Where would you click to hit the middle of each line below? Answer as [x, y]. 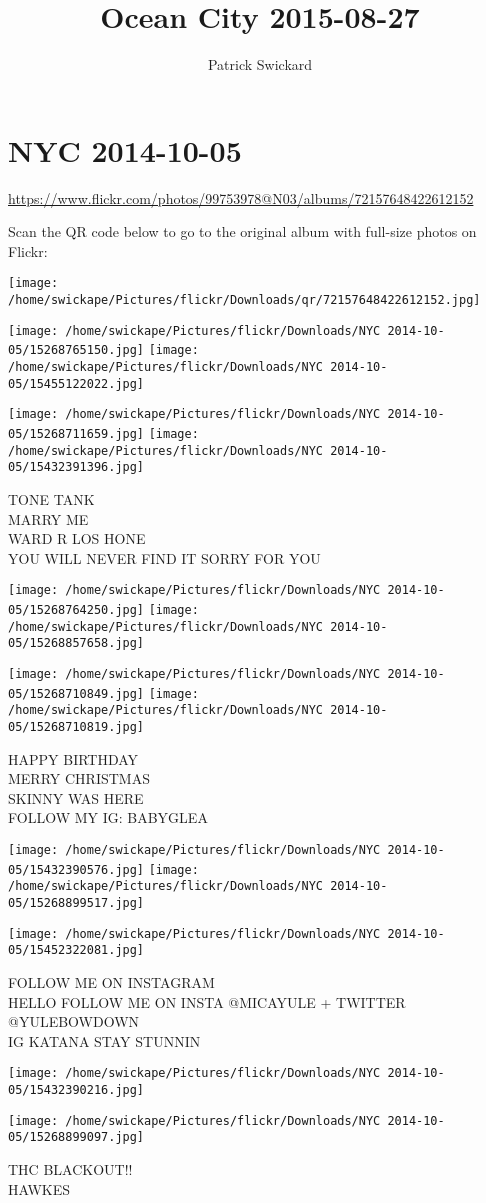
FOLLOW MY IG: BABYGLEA [108, 817]
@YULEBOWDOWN [74, 1021]
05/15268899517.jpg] [76, 902]
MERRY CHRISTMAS [79, 778]
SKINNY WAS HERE [76, 797]
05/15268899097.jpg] [76, 1137]
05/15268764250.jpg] [76, 610]
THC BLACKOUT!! [70, 1168]
